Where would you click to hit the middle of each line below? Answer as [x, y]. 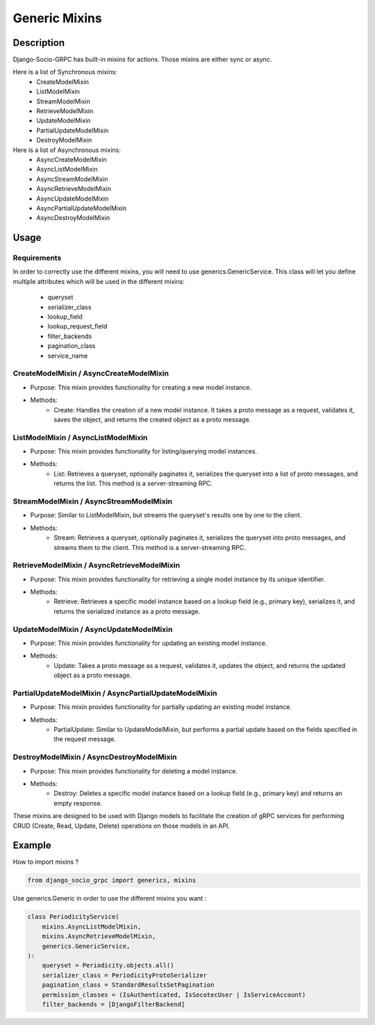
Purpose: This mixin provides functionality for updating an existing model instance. [149, 643]
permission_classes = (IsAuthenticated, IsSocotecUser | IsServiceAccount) [174, 994]
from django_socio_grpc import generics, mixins [112, 881]
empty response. [78, 803]
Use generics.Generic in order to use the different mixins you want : [110, 899]
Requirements [37, 258]
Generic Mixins [57, 18]
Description [39, 43]
